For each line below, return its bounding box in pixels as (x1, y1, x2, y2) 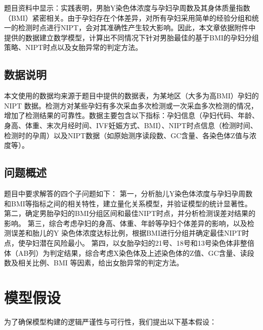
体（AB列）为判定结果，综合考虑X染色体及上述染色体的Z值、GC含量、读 (4, 247, 247, 258)
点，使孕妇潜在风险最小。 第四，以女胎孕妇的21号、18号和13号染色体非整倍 (4, 237, 254, 248)
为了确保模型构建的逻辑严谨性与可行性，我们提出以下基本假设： (4, 316, 216, 326)
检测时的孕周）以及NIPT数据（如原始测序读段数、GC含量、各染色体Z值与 (4, 130, 249, 140)
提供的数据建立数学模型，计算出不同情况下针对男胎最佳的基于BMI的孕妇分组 (4, 32, 259, 42)
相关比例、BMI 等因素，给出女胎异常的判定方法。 (18, 257, 184, 268)
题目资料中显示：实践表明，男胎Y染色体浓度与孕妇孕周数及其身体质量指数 (4, 3, 250, 13)
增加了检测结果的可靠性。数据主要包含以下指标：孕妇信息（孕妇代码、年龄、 (4, 110, 259, 121)
